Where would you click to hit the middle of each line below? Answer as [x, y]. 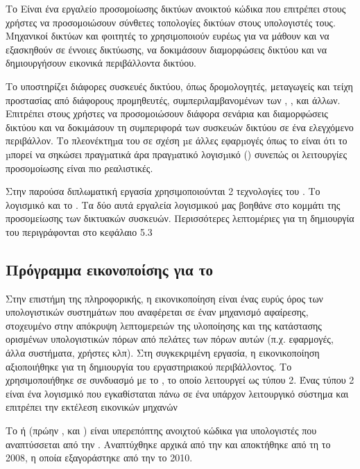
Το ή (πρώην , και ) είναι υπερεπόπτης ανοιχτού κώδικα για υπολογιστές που [161, 430]
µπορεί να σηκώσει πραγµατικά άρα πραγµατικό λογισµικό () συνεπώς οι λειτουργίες [176, 154]
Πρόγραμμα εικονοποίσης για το [109, 269]
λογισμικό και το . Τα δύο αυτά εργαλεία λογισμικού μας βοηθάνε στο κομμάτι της [173, 204]
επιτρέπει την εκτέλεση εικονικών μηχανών [92, 407]
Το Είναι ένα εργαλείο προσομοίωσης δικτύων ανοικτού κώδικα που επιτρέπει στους [176, 8]
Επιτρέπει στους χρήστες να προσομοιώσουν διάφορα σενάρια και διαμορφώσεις [167, 113]
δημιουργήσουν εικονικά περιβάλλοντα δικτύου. [101, 63]
